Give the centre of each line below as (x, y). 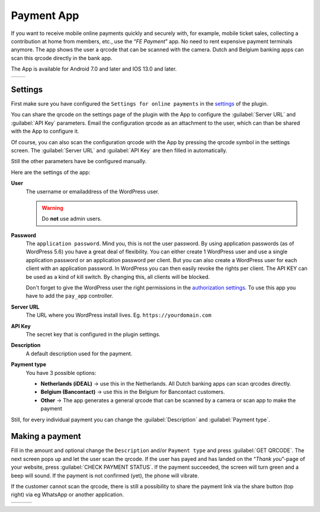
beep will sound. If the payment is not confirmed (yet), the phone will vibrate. (105, 475)
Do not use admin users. (72, 219)
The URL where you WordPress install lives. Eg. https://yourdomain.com (119, 315)
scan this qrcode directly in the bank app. (62, 58)
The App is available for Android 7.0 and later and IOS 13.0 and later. (94, 69)
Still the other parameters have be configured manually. (79, 161)
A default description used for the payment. (79, 354)
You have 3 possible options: (61, 373)
